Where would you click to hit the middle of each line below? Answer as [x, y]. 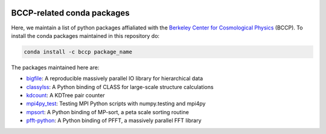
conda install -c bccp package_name [78, 52]
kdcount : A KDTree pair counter [66, 96]
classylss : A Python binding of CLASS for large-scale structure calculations [120, 87]
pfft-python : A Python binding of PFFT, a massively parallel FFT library [114, 121]
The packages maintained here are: [55, 67]
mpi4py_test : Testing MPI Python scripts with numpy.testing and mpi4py [116, 104]
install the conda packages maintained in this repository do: [85, 35]
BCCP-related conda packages [70, 13]
